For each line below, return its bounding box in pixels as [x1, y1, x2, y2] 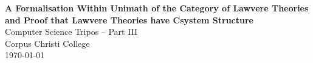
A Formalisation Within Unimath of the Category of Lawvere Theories [5, 2, 309, 14]
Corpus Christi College [5, 37, 90, 49]
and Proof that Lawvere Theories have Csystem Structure [5, 13, 253, 26]
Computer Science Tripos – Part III [5, 25, 138, 38]
